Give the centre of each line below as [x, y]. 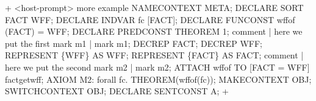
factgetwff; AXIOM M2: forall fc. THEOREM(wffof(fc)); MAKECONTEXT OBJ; [158, 79]
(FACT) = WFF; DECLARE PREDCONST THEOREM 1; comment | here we [154, 31]
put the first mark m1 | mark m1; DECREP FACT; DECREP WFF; [134, 43]
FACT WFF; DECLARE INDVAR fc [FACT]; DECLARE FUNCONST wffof [150, 19]
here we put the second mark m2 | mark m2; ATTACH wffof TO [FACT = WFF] [157, 67]
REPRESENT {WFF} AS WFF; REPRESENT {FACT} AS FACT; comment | [154, 55]
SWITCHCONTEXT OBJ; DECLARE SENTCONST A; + [117, 91]
